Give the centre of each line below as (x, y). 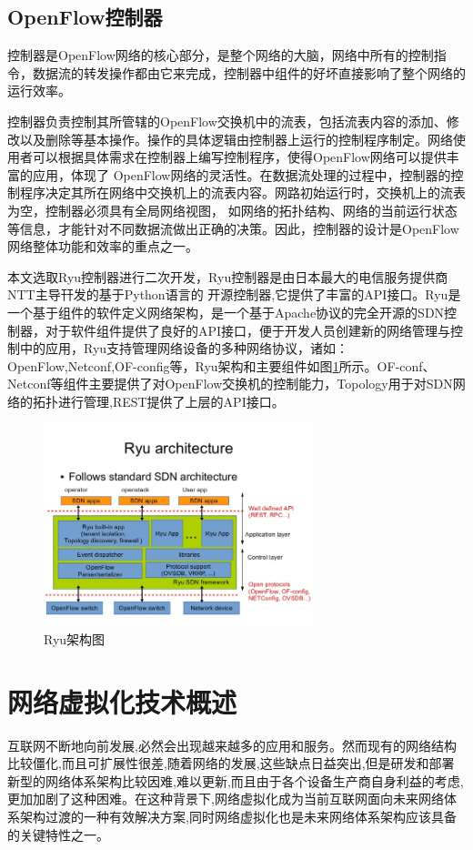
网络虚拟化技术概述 (122, 701)
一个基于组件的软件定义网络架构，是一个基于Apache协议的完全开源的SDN (226, 312)
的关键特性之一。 (58, 834)
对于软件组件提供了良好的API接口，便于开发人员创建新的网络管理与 (248, 330)
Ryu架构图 (75, 638)
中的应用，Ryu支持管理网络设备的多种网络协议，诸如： (184, 348)
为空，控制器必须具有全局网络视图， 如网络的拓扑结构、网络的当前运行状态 (232, 210)
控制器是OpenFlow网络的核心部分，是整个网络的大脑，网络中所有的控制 (221, 55)
